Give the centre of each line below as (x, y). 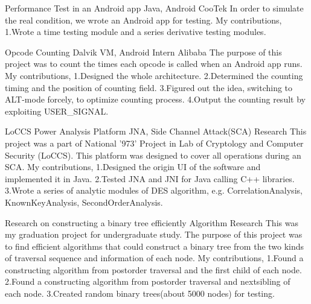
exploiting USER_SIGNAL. (57, 111)
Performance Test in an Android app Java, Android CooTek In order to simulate (154, 8)
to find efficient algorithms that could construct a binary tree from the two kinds (155, 246)
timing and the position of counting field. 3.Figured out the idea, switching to (149, 87)
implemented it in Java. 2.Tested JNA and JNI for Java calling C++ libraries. (150, 178)
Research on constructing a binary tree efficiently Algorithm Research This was (152, 222)
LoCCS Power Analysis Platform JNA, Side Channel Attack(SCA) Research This (156, 131)
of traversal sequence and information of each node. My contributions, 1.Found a (154, 258)
